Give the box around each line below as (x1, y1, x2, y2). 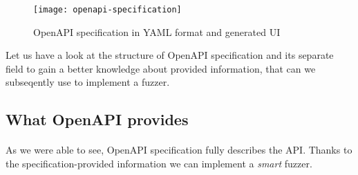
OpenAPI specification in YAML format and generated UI (33, 24, 281, 39)
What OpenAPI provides (6, 109, 189, 130)
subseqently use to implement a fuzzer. (6, 75, 170, 89)
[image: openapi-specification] (33, 5, 182, 15)
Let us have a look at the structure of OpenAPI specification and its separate (6, 48, 334, 62)
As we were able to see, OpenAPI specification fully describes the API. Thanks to (6, 142, 352, 157)
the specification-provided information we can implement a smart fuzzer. (6, 156, 312, 170)
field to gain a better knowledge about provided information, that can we (6, 61, 316, 75)
